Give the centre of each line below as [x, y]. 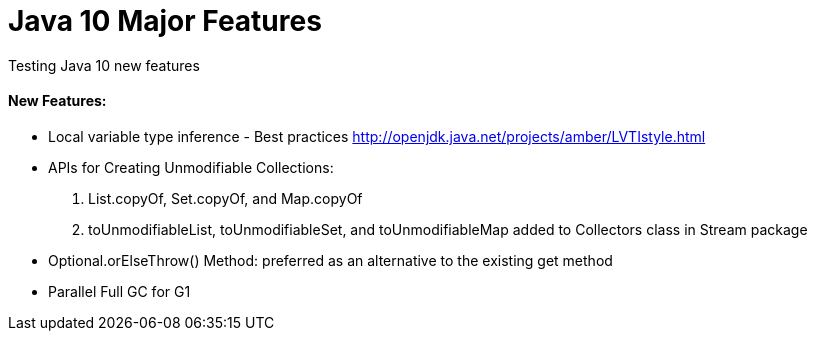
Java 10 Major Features [165, 21]
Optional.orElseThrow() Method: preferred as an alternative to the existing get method [330, 260]
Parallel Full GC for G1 [119, 291]
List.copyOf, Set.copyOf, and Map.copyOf [225, 198]
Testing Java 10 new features [104, 65]
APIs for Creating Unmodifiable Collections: [191, 167]
